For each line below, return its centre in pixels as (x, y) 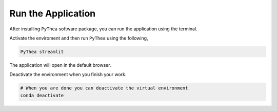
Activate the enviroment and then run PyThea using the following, (79, 38)
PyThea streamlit (42, 52)
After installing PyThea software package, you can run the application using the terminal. (103, 29)
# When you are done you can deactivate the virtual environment (104, 88)
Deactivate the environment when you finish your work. (68, 75)
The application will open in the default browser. (60, 65)
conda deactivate (42, 95)
